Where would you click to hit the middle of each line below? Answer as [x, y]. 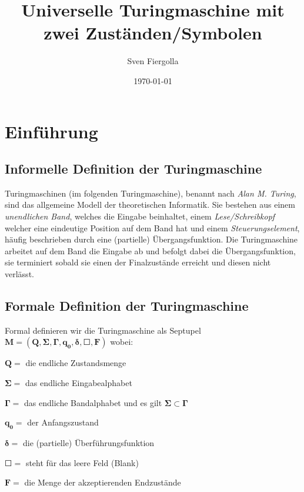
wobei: [122, 342]
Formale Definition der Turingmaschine [127, 306]
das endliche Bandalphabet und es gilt [93, 402]
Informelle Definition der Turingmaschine [133, 169]
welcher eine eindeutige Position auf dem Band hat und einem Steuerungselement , [152, 227]
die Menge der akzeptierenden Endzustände [103, 482]
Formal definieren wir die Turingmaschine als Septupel [103, 330]
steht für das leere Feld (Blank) [82, 462]
